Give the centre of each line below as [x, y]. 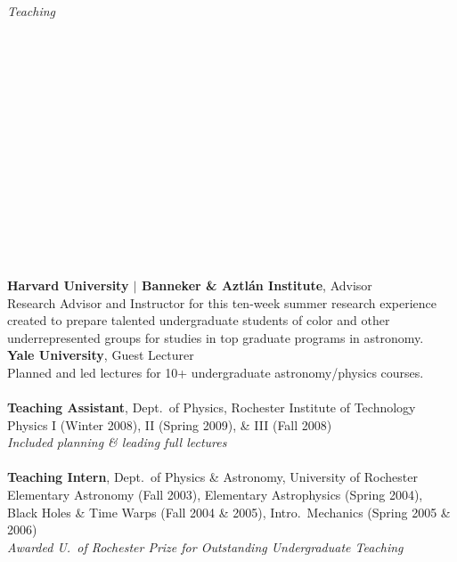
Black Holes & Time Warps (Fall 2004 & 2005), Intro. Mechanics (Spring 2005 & [229, 512]
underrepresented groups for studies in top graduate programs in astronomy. [216, 337]
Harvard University [68, 285]
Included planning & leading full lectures [117, 442]
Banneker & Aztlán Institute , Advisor [257, 285]
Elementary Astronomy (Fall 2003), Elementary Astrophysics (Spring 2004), [215, 495]
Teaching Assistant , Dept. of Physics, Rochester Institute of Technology [212, 407]
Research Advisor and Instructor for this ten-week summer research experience [222, 302]
